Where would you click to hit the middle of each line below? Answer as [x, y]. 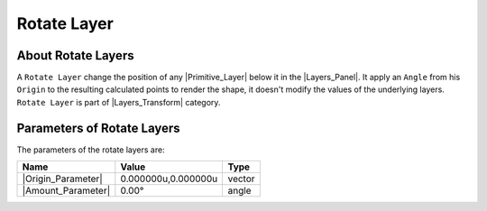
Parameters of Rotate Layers [98, 128]
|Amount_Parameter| [66, 191]
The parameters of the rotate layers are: [91, 150]
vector [242, 179]
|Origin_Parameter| [62, 179]
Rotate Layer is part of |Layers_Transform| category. [119, 102]
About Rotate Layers [75, 55]
